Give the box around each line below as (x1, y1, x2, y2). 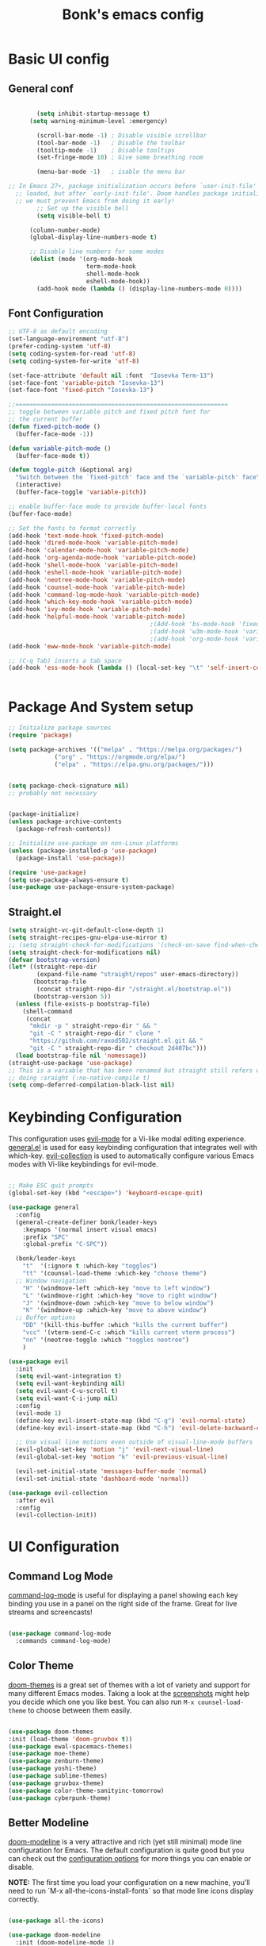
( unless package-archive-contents (8, 817, 123, 826)
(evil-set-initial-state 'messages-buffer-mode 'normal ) (15, 1467, 207, 1475)
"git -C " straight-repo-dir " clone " (28, 1029, 161, 1037)
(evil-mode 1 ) (15, 1409, 62, 1417)
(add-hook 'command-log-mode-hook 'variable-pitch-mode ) (8, 590, 200, 598)
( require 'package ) (8, 732, 73, 740)
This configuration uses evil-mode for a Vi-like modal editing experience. (8, 1134, 247, 1144)
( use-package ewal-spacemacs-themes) (8, 1742, 133, 1751)
